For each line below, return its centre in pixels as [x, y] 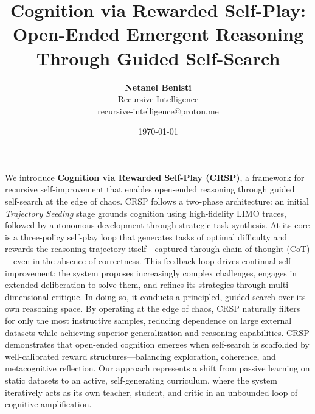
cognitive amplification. [48, 404]
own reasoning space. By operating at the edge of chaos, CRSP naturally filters [153, 308]
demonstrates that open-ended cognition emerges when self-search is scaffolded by [157, 344]
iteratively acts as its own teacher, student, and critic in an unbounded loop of [151, 392]
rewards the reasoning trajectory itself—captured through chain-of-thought [144, 249]
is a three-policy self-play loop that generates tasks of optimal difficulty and [146, 237]
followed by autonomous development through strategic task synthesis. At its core [157, 225]
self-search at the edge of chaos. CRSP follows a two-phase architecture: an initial [157, 201]
